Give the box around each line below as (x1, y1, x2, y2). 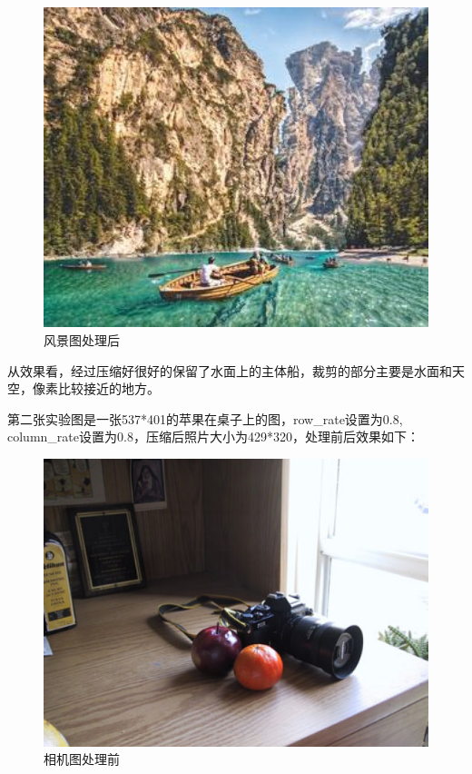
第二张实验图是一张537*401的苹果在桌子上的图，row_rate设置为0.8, (7, 409, 403, 428)
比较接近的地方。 (57, 379, 160, 398)
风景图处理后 (44, 331, 120, 350)
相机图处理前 (44, 749, 120, 769)
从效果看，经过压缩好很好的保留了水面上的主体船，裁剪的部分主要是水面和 (7, 361, 452, 380)
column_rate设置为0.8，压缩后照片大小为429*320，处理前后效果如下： (7, 427, 419, 446)
